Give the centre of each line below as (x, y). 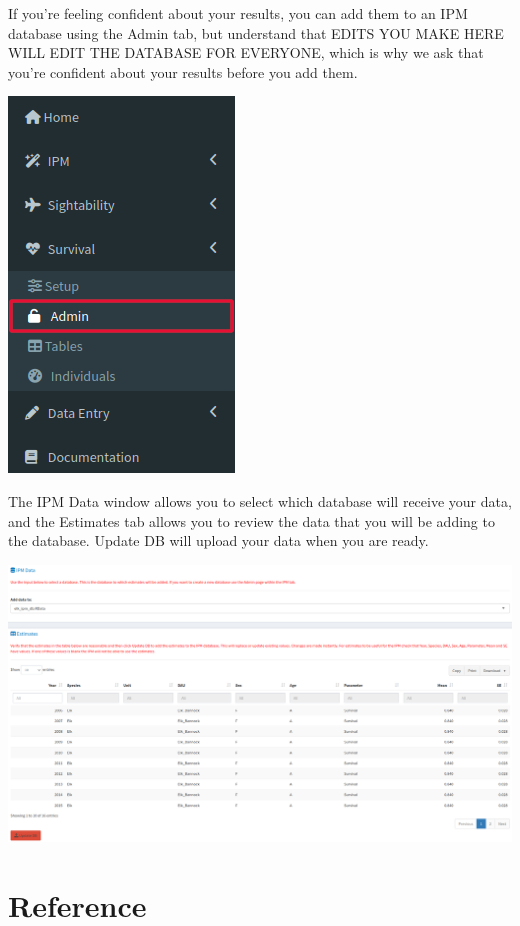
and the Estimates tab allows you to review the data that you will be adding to (251, 520)
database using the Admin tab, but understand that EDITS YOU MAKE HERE (256, 32)
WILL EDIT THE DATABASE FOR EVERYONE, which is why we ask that (246, 52)
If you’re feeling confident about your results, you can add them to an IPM (238, 13)
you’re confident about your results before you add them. (183, 71)
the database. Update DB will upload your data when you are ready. (218, 540)
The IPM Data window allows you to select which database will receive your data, (260, 500)
